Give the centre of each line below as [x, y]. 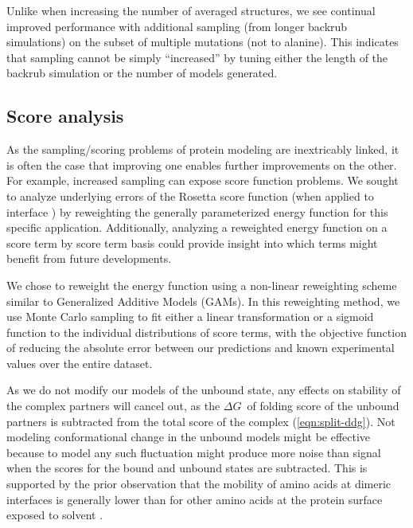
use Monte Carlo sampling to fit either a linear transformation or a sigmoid [190, 317]
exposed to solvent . [55, 515]
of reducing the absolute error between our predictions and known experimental [201, 348]
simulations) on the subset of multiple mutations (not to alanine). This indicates [203, 42]
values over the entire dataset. [80, 363]
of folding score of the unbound [323, 406]
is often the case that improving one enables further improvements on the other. [202, 164]
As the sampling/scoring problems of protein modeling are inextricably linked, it [203, 149]
